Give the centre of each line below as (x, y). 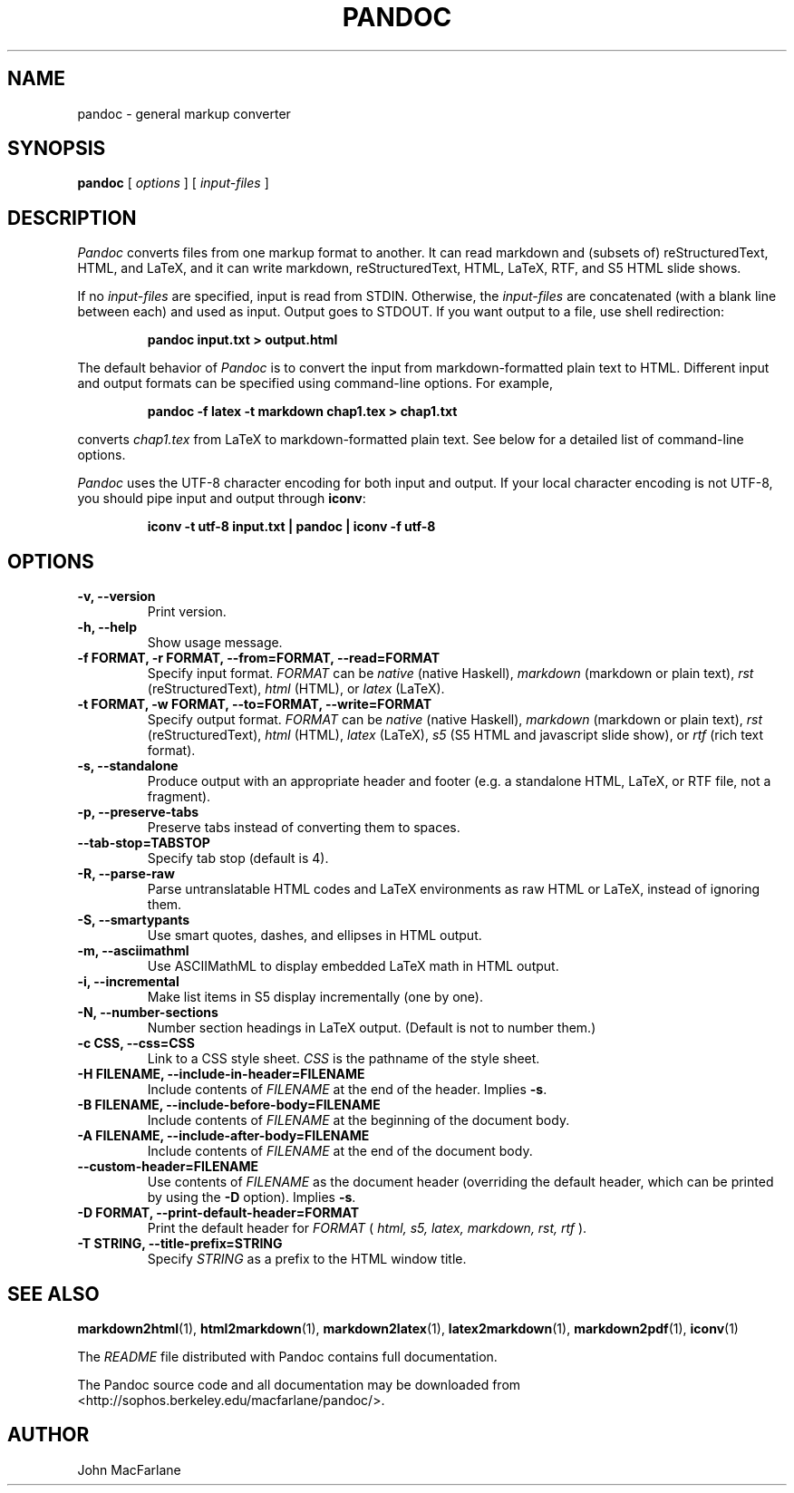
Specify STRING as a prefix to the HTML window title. (307, 1259)
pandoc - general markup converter (184, 113)
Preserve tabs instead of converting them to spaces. (304, 828)
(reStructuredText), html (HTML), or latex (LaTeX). (296, 689)
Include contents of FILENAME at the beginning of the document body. (358, 1120)
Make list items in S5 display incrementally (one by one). (315, 997)
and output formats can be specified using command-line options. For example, (315, 383)
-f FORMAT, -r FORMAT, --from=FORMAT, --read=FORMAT (259, 658)
